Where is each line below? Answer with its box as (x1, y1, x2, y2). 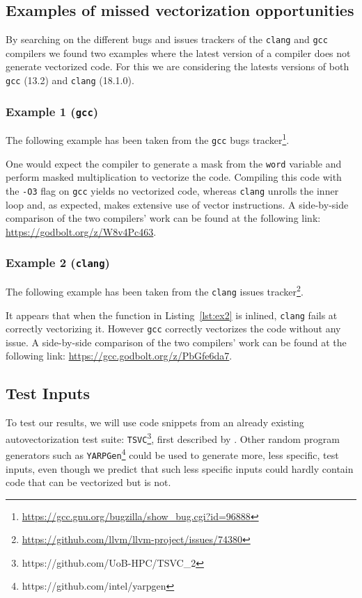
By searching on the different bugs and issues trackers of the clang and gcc (6, 32, 328, 47)
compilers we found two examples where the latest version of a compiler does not (6, 45, 351, 60)
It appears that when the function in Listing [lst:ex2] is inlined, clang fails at (6, 307, 338, 322)
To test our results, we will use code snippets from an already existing (6, 415, 304, 430)
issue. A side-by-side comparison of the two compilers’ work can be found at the (6, 334, 347, 349)
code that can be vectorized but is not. (6, 475, 171, 490)
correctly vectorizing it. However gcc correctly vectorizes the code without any (6, 321, 341, 336)
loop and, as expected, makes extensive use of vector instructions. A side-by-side (6, 197, 349, 211)
